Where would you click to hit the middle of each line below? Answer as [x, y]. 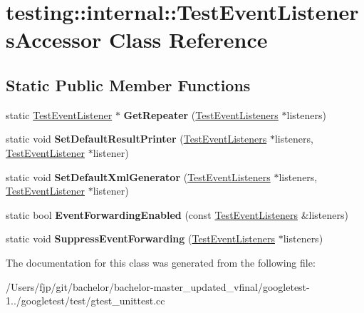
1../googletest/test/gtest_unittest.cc [85, 301]
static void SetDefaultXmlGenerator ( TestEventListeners [138, 176]
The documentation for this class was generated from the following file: [161, 262]
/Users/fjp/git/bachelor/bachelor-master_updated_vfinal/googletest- [158, 286]
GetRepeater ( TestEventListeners [201, 114]
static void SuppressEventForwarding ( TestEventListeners [140, 238]
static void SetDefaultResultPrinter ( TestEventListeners [136, 139]
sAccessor [54, 40]
